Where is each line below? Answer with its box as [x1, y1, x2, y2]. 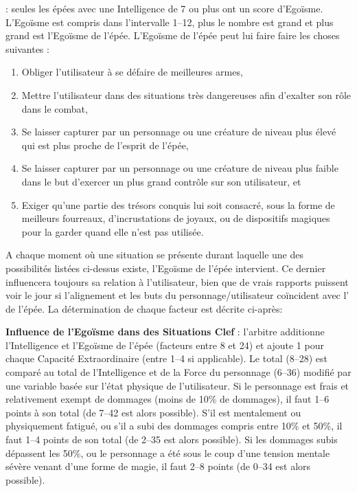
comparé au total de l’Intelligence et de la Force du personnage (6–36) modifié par [5, 365, 352, 379]
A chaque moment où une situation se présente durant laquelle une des [5, 247, 303, 262]
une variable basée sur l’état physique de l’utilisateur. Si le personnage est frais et [5, 378, 349, 392]
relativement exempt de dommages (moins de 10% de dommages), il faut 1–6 [5, 392, 330, 406]
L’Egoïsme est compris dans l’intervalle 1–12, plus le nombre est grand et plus [5, 14, 334, 29]
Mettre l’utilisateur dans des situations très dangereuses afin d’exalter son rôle [21, 87, 352, 102]
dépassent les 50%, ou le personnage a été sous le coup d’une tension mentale [5, 445, 330, 460]
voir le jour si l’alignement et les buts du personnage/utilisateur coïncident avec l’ [5, 288, 349, 302]
